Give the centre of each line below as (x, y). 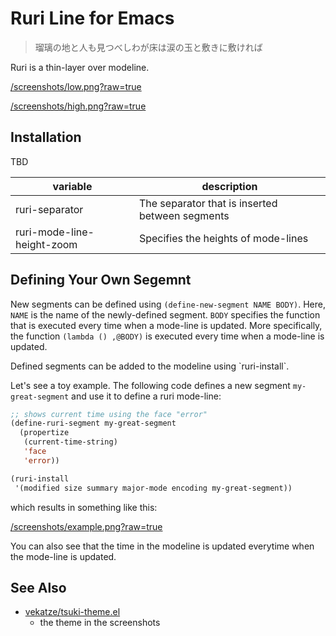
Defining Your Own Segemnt (101, 280)
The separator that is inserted (208, 203)
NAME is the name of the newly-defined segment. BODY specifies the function (165, 314)
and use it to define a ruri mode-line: (146, 396)
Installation (46, 137)
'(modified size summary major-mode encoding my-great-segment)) (153, 488)
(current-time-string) (70, 442)
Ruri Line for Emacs (92, 18)
